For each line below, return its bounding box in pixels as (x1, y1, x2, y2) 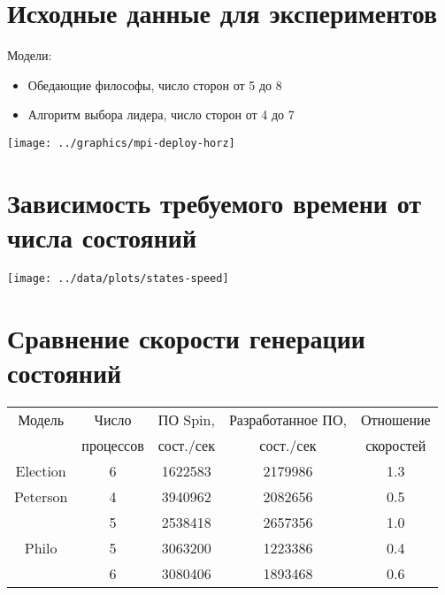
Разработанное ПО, (228, 408, 347, 430)
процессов (81, 434, 144, 455)
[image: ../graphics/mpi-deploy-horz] (7, 136, 235, 149)
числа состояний (7, 218, 197, 255)
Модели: (7, 46, 52, 65)
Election (15, 460, 66, 481)
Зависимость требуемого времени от (7, 184, 422, 220)
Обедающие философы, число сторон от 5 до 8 (27, 75, 282, 94)
